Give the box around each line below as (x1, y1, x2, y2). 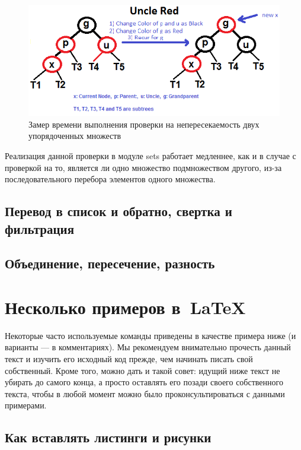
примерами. (5, 399, 47, 411)
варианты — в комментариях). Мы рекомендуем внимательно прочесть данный (5, 341, 291, 353)
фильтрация (5, 219, 75, 237)
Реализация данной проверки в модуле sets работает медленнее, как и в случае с (5, 149, 296, 161)
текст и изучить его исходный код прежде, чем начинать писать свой (5, 353, 253, 365)
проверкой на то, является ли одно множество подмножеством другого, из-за (5, 161, 282, 173)
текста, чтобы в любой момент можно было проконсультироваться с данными (5, 387, 285, 400)
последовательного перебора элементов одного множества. (5, 173, 216, 185)
